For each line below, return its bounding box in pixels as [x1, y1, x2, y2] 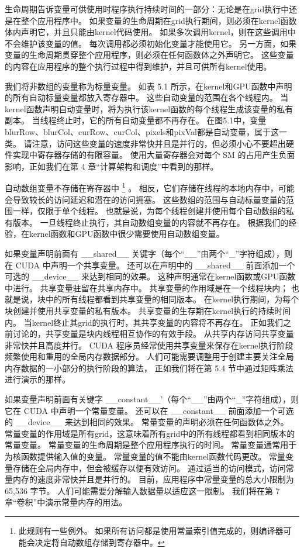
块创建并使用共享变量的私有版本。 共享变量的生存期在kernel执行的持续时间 [5, 304, 291, 316]
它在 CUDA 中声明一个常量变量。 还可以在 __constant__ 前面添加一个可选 [5, 404, 294, 416]
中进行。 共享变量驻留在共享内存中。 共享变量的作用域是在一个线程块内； [5, 281, 289, 294]
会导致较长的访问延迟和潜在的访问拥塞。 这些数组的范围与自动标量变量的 [5, 193, 286, 205]
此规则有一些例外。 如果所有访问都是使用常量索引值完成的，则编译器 [18, 525, 284, 536]
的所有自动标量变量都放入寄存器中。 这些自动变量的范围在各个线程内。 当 [5, 91, 289, 103]
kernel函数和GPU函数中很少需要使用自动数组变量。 [29, 227, 224, 240]
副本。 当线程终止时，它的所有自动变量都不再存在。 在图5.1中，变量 [5, 114, 267, 126]
